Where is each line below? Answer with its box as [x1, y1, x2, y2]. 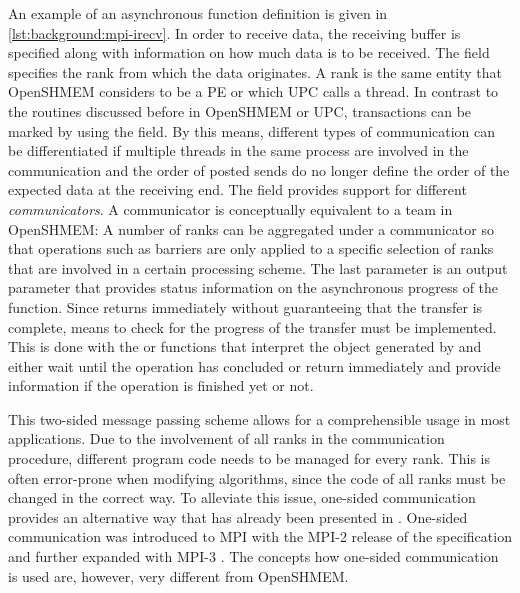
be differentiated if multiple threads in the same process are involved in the [8, 140, 469, 161]
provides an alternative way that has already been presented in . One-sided [8, 506, 468, 527]
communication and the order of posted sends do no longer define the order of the [8, 159, 510, 180]
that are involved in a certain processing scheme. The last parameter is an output [8, 257, 508, 278]
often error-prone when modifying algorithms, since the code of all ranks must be [8, 467, 506, 488]
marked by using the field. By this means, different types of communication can [8, 120, 496, 141]
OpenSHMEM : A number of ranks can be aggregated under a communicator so [8, 218, 494, 239]
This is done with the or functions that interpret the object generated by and [8, 336, 482, 357]
